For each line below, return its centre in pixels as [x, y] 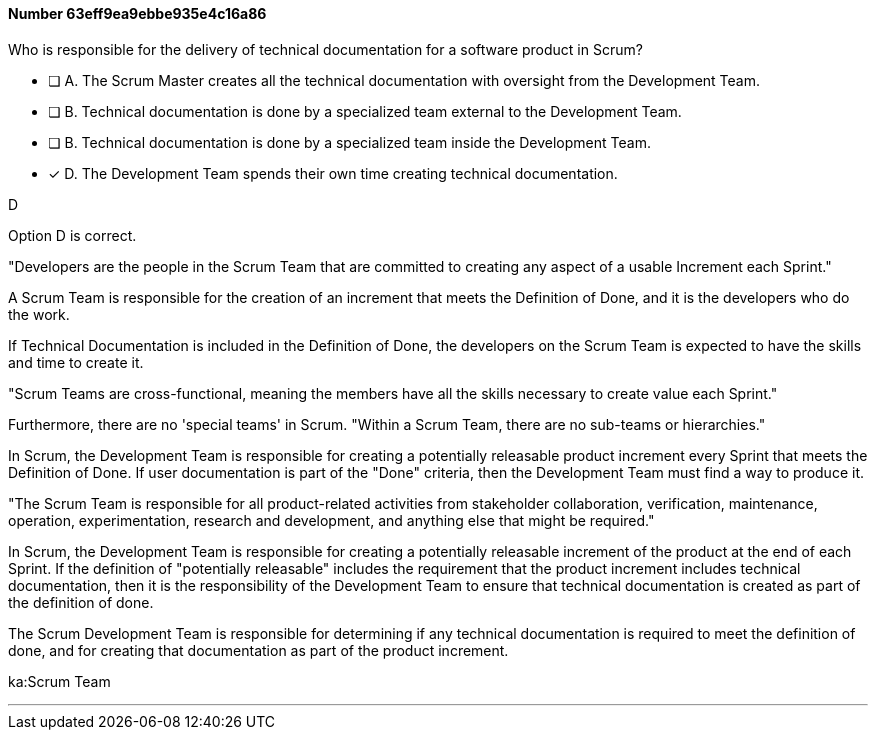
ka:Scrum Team [59, 681]
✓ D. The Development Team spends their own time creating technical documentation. [333, 173]
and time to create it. [76, 362]
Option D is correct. [72, 235]
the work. [39, 314]
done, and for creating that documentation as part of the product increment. [258, 650]
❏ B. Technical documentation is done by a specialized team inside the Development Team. [349, 142]
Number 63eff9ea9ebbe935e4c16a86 [137, 13]
